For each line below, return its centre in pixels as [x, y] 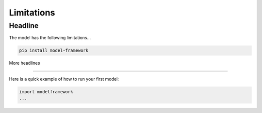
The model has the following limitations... [50, 38]
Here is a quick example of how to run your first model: [64, 79]
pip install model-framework [54, 50]
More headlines [25, 63]
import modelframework [46, 92]
